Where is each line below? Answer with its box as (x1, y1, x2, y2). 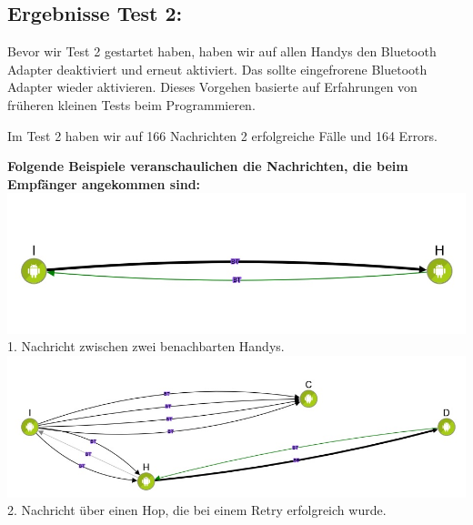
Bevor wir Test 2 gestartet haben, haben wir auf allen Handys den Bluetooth (7, 42, 437, 61)
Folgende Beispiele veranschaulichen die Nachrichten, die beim (7, 156, 408, 176)
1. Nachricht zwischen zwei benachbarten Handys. (7, 337, 285, 356)
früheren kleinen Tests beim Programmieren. (7, 95, 256, 114)
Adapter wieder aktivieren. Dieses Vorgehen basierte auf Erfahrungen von (7, 77, 418, 96)
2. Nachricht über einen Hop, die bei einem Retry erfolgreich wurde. (7, 500, 387, 520)
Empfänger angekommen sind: (7, 174, 201, 193)
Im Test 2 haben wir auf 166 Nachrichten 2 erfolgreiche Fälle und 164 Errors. (7, 126, 438, 145)
